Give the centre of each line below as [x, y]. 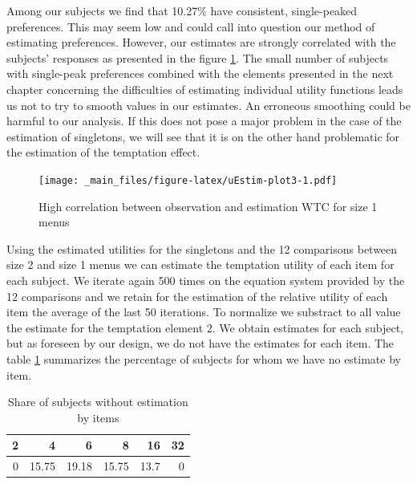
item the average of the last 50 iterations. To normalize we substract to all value [204, 312]
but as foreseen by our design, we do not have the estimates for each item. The [200, 343]
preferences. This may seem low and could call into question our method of [191, 26]
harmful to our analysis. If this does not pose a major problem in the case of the [204, 121]
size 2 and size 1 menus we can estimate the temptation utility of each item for [200, 264]
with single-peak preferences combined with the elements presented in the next [200, 73]
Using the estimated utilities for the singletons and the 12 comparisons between [202, 248]
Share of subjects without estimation [98, 402]
